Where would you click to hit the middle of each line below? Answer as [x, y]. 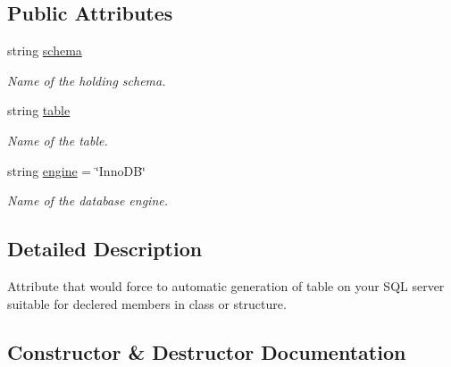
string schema [45, 50]
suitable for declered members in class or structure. [147, 303]
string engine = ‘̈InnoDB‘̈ [76, 170]
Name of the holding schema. [87, 80]
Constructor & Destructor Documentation [207, 351]
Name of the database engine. [88, 200]
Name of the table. [58, 140]
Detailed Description [105, 249]
